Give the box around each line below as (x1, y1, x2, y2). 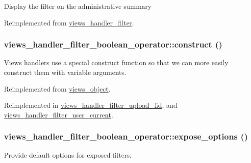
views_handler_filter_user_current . (4, 109, 113, 119)
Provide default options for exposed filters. (4, 149, 132, 160)
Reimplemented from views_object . (4, 83, 111, 93)
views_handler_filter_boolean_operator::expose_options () (4, 130, 248, 142)
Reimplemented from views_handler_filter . (4, 17, 134, 27)
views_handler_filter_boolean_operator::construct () (4, 38, 223, 50)
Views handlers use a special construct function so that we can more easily (4, 57, 228, 68)
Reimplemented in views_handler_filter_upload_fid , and (4, 100, 177, 110)
